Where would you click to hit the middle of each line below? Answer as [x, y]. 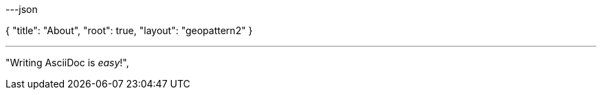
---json [22, 9]
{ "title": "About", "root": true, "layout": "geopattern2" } [129, 30]
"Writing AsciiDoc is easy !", [67, 63]
